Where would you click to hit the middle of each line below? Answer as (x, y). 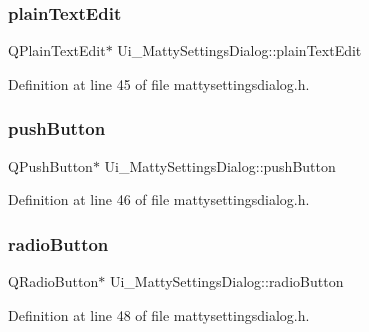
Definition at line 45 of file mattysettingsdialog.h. (159, 83)
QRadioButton (53, 281)
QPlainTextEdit (57, 50)
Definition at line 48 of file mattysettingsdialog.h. (159, 314)
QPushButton (50, 165)
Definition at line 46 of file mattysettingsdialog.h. (159, 199)
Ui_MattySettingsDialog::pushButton (220, 165)
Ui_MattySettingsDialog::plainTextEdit (239, 50)
